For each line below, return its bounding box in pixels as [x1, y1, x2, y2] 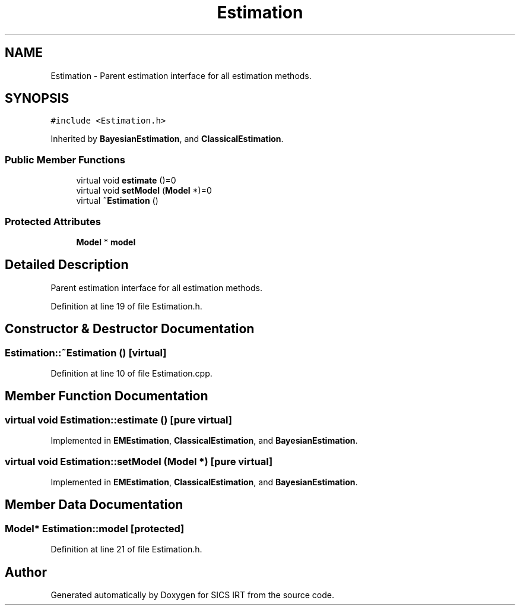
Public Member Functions [5, 153, 125, 166]
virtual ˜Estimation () [76, 195, 158, 206]
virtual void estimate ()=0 [76, 175, 176, 186]
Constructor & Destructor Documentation [5, 321, 255, 337]
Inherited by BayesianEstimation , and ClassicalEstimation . [50, 134, 284, 144]
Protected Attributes [5, 215, 101, 227]
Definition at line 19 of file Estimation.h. [50, 301, 202, 311]
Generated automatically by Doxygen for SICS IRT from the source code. [50, 590, 335, 600]
